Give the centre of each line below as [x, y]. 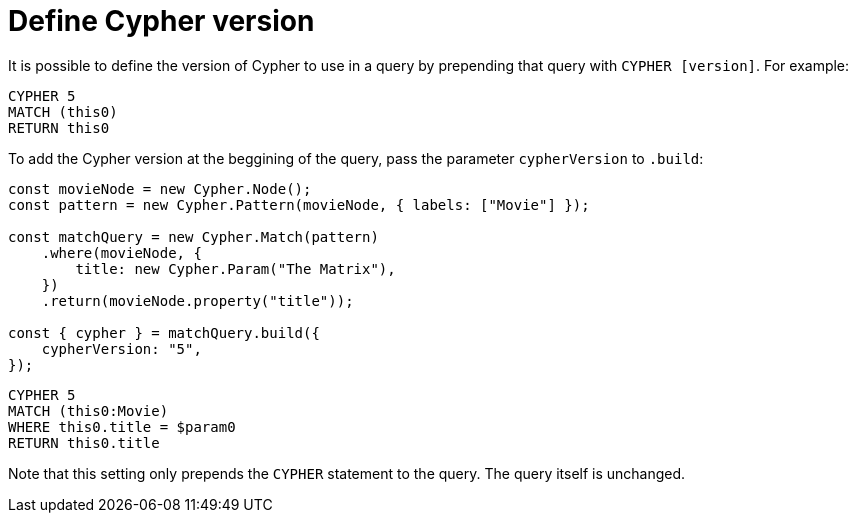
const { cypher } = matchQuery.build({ [164, 332]
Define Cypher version [161, 21]
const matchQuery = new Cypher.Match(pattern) [193, 236]
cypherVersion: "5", [121, 348]
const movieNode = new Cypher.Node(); [160, 188]
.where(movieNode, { [121, 252]
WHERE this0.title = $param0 [122, 426]
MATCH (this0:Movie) [88, 410]
